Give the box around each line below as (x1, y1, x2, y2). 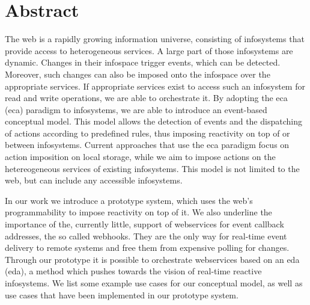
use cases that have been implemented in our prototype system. (5, 288, 239, 301)
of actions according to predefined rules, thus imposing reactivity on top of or (5, 126, 290, 139)
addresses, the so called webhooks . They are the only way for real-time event (5, 229, 287, 242)
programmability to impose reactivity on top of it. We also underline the (5, 206, 272, 218)
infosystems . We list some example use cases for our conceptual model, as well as (5, 277, 303, 289)
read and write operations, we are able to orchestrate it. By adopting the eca (5, 91, 288, 104)
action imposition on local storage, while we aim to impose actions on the (5, 150, 276, 163)
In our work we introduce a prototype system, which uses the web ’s (5, 194, 253, 206)
